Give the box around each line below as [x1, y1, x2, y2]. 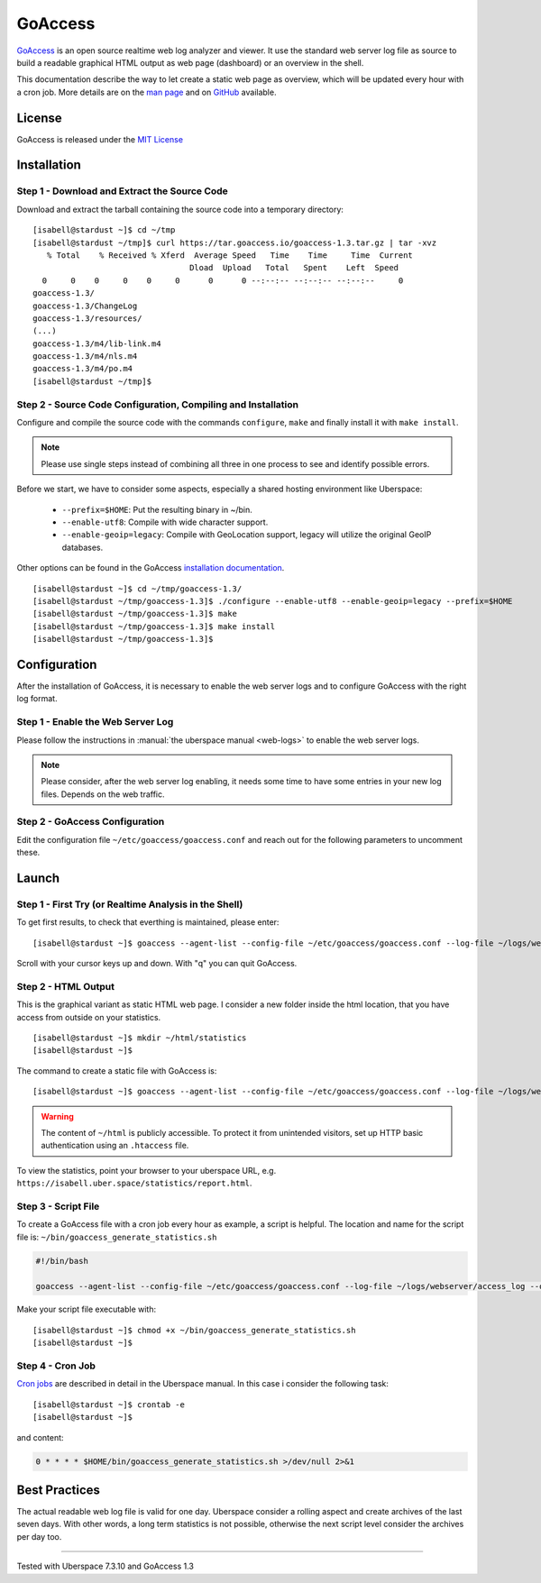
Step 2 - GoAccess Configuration [16, 816, 165, 828]
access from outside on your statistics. [16, 1011, 161, 1022]
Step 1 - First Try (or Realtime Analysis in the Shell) [16, 898, 243, 910]
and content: [16, 1432, 64, 1442]
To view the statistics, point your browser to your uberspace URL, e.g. [16, 1165, 277, 1176]
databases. [61, 542, 104, 553]
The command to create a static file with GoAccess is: [16, 1065, 217, 1076]
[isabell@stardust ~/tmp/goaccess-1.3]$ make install [32, 621, 275, 631]
